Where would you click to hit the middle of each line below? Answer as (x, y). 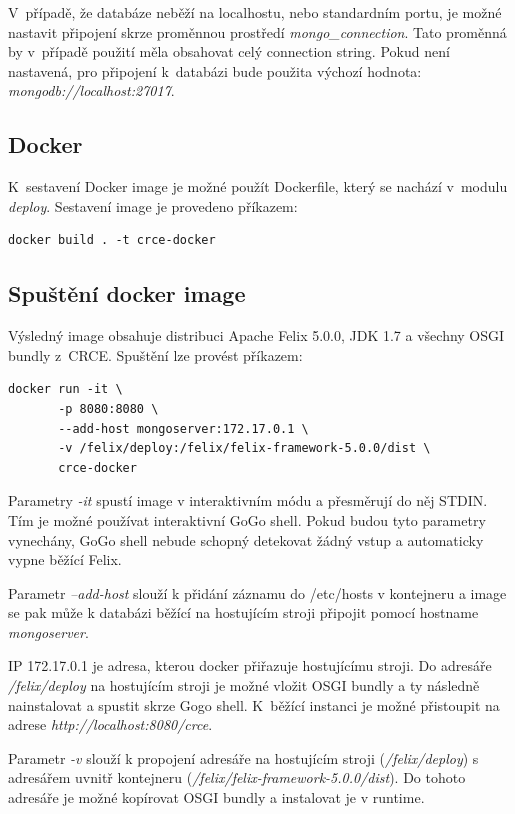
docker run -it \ (65, 389)
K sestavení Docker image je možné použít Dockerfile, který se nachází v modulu (258, 186)
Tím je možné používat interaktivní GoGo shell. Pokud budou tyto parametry (247, 519)
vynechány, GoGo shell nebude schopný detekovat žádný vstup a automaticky (246, 539)
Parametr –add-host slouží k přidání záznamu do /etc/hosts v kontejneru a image (257, 592)
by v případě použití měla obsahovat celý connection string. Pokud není (229, 51)
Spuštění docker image (127, 293)
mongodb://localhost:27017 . (91, 90)
